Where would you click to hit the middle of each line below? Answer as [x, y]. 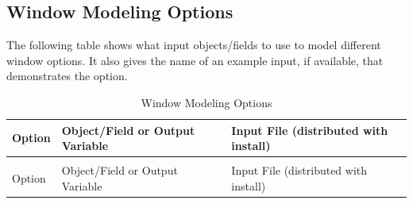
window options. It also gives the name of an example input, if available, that [195, 60]
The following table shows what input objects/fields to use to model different [194, 45]
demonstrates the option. [67, 76]
